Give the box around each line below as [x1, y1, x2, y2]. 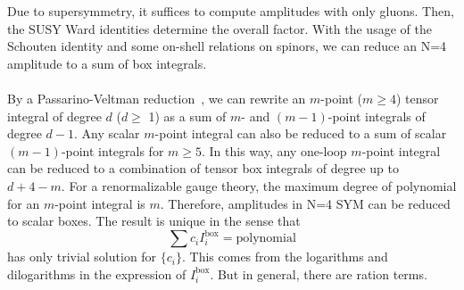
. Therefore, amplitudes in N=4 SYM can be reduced [160, 194, 451, 212]
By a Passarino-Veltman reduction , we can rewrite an [7, 88, 306, 107]
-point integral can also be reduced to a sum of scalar [154, 124, 447, 143]
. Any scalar [74, 124, 140, 143]
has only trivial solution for [7, 247, 157, 266]
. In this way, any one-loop [202, 141, 347, 160]
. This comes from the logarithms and [182, 247, 388, 266]
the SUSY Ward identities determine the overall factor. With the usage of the [7, 19, 432, 37]
